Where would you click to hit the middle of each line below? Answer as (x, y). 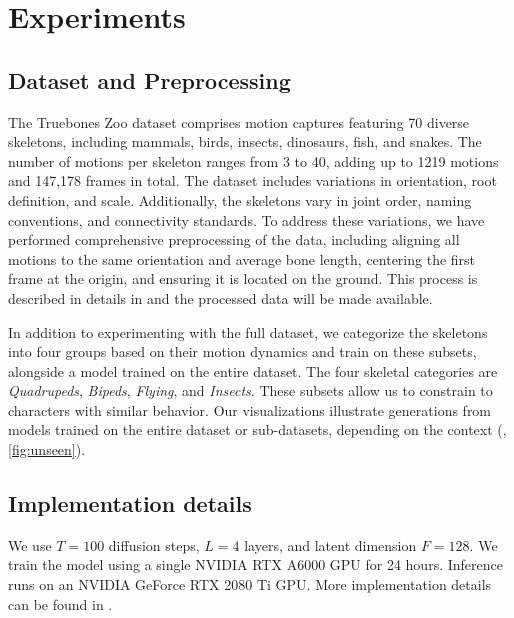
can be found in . (60, 603)
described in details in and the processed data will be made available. (220, 297)
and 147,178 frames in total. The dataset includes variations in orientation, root (252, 180)
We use (30, 544)
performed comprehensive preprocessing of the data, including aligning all (234, 239)
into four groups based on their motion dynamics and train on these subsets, (242, 351)
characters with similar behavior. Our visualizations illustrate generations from (250, 409)
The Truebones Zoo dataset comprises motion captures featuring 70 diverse (239, 121)
